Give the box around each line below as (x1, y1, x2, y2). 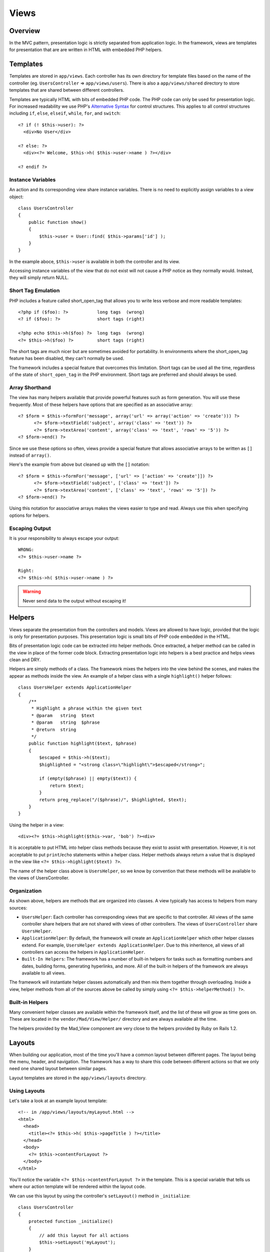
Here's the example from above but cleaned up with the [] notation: (9, 461, 150, 468)
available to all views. (21, 970, 66, 976)
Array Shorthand (9, 384, 51, 391)
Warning (22, 588, 41, 594)
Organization (9, 887, 42, 894)
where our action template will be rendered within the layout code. (9, 1183, 146, 1189)
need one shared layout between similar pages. (9, 1066, 107, 1072)
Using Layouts (9, 1087, 45, 1094)
